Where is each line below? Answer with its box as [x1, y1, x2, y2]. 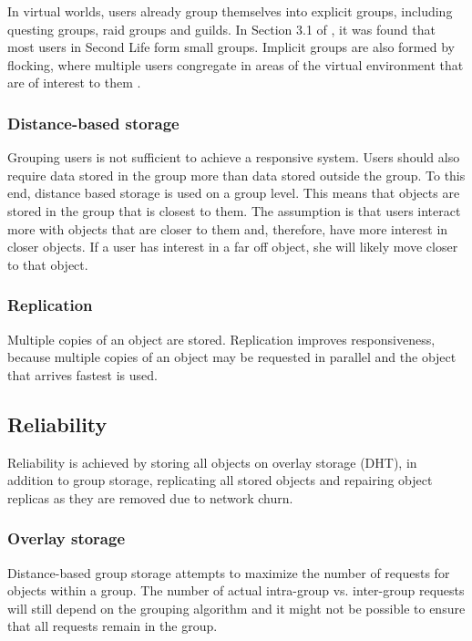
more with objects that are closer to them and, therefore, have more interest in [7, 219, 448, 238]
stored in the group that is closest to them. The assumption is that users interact [7, 201, 461, 220]
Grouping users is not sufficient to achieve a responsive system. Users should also [7, 148, 460, 167]
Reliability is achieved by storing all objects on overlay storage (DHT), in [7, 452, 417, 471]
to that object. [7, 254, 88, 274]
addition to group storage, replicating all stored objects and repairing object [7, 470, 433, 490]
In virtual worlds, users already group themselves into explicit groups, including [7, 2, 453, 20]
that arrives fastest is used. [7, 365, 158, 384]
